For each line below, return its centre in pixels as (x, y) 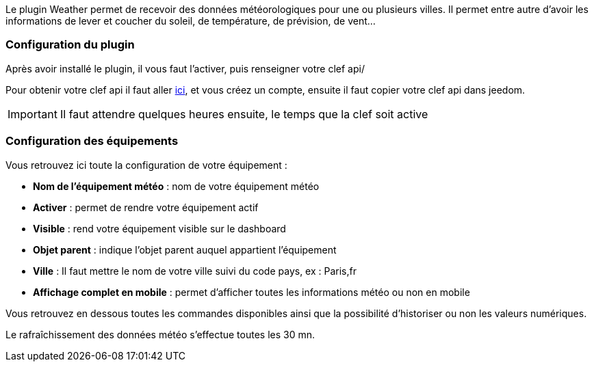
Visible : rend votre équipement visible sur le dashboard (159, 228)
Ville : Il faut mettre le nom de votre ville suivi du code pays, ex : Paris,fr (195, 271)
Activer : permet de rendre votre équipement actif (146, 207)
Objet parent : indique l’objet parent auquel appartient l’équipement (185, 249)
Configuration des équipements (92, 141)
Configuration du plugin (70, 45)
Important (33, 114)
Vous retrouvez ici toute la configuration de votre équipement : (146, 165)
